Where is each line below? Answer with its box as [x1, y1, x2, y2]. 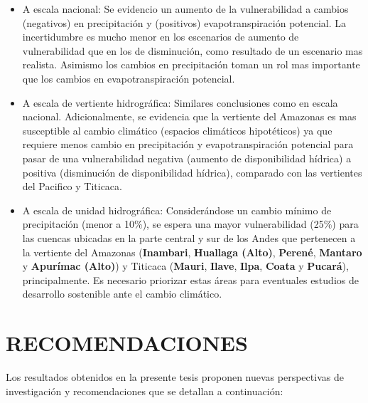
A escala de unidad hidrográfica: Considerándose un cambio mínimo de [22, 202, 332, 217]
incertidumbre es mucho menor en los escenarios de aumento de [22, 29, 299, 44]
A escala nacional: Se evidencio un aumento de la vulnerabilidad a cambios [22, 1, 349, 16]
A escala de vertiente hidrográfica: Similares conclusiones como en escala [22, 95, 338, 110]
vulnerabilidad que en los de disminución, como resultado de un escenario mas [22, 43, 363, 58]
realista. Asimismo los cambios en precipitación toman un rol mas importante [22, 57, 360, 72]
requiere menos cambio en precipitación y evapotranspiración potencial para [22, 137, 354, 152]
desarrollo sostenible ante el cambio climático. [22, 286, 222, 301]
